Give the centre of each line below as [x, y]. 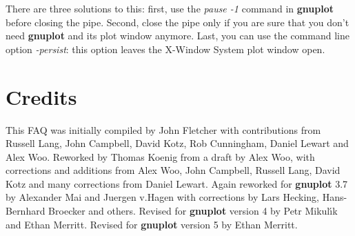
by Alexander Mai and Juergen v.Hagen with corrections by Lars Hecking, [162, 197]
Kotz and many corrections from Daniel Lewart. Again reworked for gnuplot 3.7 [177, 183]
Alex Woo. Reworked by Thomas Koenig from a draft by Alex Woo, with [160, 156]
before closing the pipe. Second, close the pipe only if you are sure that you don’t [177, 22]
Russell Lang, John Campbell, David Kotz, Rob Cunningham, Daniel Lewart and [177, 143]
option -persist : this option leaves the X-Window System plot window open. [165, 49]
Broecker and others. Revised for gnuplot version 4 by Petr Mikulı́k [193, 211]
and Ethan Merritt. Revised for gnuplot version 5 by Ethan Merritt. [152, 224]
